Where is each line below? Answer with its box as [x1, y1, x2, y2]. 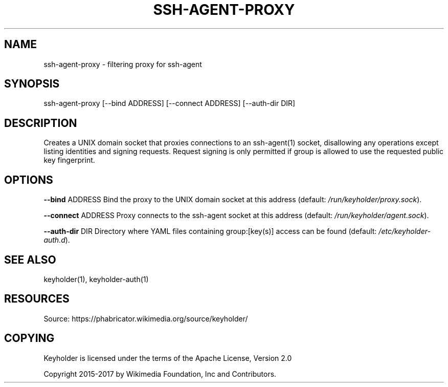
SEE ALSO [4, 253, 56, 266]
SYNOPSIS [4, 77, 60, 91]
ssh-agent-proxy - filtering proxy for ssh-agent [43, 59, 202, 69]
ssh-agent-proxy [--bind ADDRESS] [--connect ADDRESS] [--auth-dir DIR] [43, 99, 296, 108]
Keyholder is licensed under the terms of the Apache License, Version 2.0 [43, 353, 292, 362]
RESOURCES [4, 292, 70, 306]
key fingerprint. [43, 156, 95, 165]
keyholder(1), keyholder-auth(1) [43, 274, 149, 284]
